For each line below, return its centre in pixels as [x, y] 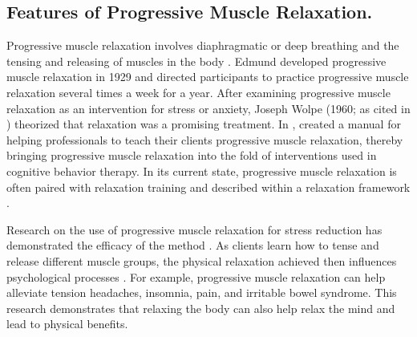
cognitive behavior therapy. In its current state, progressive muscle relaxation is [202, 171]
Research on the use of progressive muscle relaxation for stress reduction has [194, 229]
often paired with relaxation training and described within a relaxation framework [208, 187]
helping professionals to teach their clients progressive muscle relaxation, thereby [205, 139]
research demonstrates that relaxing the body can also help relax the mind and [201, 308]
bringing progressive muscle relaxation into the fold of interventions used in [192, 155]
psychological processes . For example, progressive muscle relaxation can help [196, 276]
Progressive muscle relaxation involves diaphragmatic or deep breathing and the [203, 45]
